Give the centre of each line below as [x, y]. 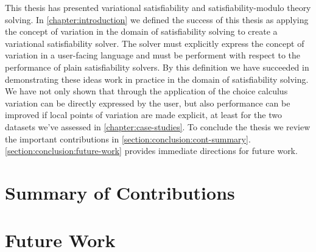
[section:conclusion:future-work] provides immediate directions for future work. [151, 151]
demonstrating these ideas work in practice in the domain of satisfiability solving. [157, 79]
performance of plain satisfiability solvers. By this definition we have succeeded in [157, 67]
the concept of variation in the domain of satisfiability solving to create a [141, 31]
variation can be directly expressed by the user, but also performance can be [148, 103]
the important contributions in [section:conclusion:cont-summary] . [128, 138]
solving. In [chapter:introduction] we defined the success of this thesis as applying [157, 19]
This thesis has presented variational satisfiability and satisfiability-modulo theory [158, 7]
